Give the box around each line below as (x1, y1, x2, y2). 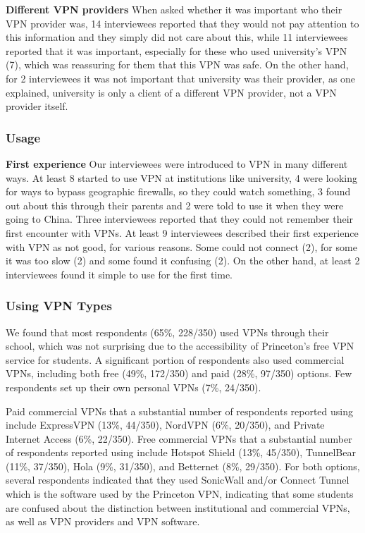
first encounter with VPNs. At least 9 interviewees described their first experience (6, 225, 359, 240)
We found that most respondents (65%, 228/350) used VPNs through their (6, 324, 329, 339)
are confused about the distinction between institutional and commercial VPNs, (6, 500, 350, 515)
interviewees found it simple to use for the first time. (6, 266, 233, 281)
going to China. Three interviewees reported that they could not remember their (6, 212, 354, 226)
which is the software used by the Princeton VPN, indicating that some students (6, 486, 354, 501)
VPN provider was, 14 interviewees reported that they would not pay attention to (6, 16, 359, 30)
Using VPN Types (6, 297, 112, 314)
